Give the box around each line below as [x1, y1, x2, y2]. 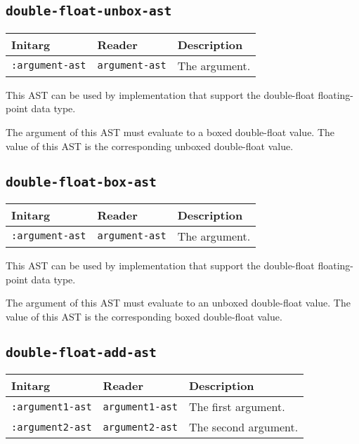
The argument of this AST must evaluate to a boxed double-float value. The [6, 124, 335, 139]
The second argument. [188, 419, 299, 436]
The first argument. [188, 398, 285, 415]
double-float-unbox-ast [6, 4, 172, 19]
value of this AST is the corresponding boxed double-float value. [6, 309, 282, 323]
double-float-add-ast [6, 344, 157, 360]
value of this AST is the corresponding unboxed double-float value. [6, 138, 294, 153]
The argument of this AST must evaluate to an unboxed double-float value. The [6, 295, 351, 310]
